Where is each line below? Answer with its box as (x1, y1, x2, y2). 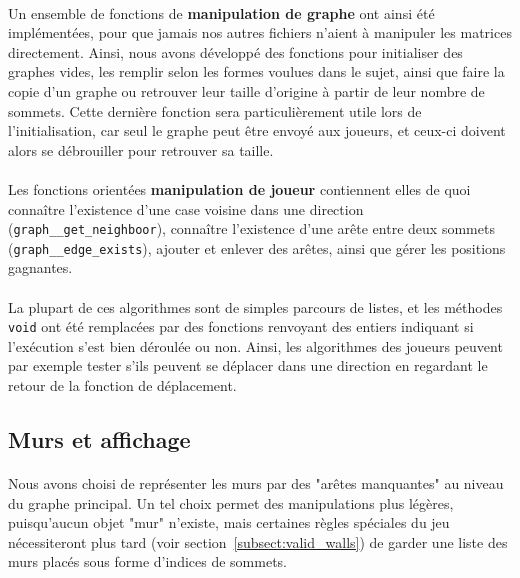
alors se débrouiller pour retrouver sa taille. (8, 139, 274, 160)
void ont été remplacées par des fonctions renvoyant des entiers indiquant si (8, 316, 474, 337)
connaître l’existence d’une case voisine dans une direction (8, 198, 364, 219)
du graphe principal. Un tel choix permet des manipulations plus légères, (8, 492, 454, 513)
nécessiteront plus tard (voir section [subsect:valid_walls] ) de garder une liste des (8, 531, 508, 552)
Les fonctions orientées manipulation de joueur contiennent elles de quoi (8, 178, 471, 199)
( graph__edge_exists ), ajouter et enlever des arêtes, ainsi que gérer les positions (8, 237, 506, 258)
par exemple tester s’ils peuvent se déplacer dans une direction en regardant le (8, 355, 488, 376)
